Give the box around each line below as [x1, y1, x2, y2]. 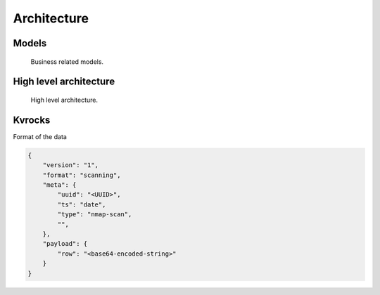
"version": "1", [42, 162, 99, 169]
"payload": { [42, 240, 88, 248]
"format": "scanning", [42, 171, 121, 179]
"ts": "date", [57, 200, 106, 209]
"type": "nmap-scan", [57, 211, 132, 218]
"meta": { [42, 181, 77, 189]
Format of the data [13, 132, 67, 140]
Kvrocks [13, 114, 51, 126]
